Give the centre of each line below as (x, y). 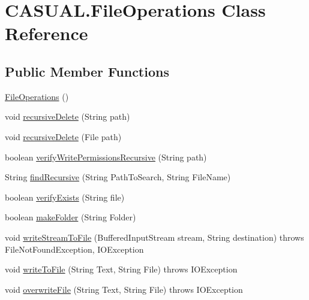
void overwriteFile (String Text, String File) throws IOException (124, 289)
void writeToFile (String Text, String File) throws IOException (121, 269)
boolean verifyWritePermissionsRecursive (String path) (106, 157)
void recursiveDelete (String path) (67, 116)
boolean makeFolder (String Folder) (70, 217)
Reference (46, 33)
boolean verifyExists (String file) (65, 197)
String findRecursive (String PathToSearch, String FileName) (118, 177)
